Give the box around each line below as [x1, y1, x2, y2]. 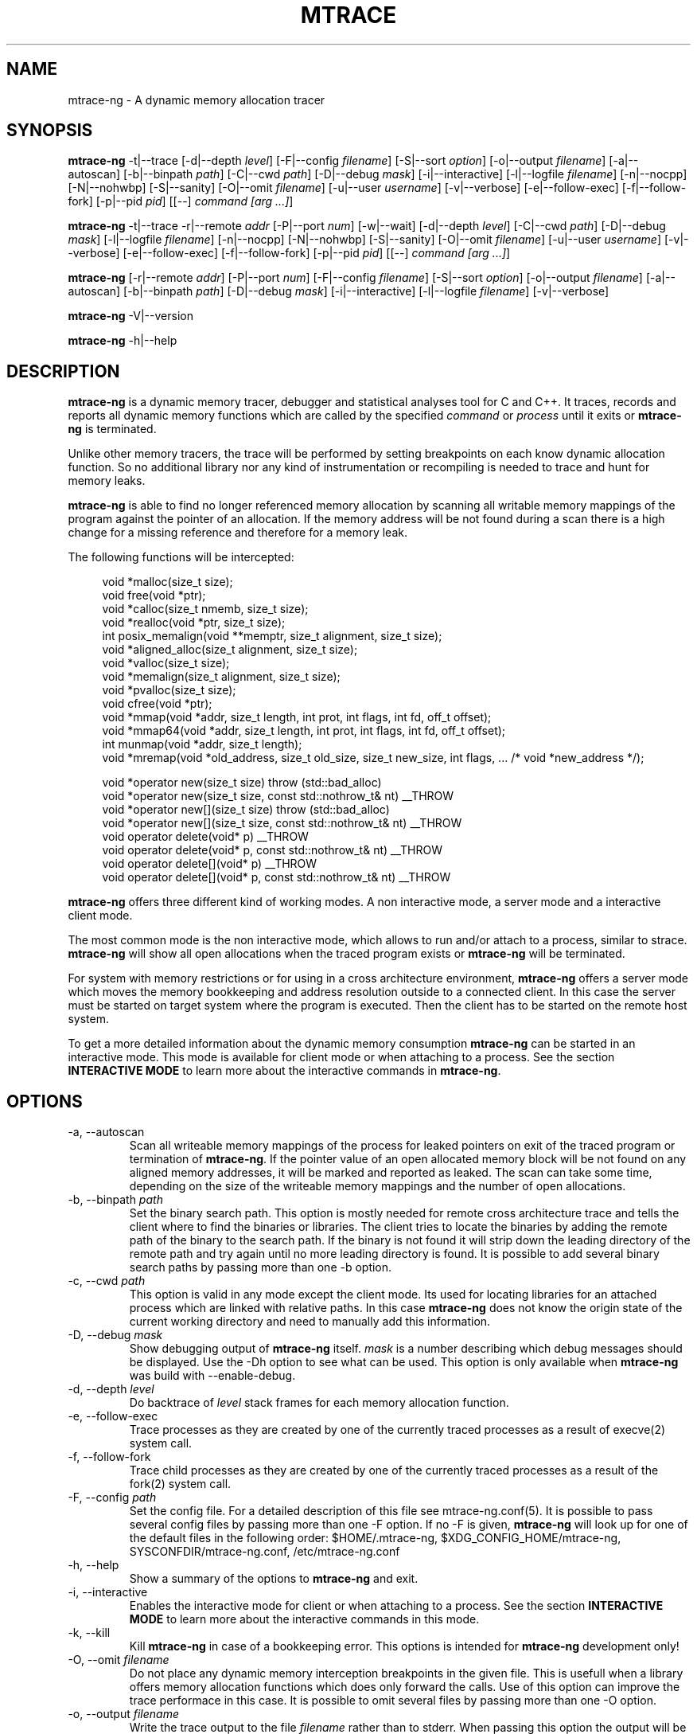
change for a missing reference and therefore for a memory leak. [68, 525, 407, 540]
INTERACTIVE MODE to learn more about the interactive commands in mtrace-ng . [68, 1064, 501, 1078]
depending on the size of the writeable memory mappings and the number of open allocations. [129, 1179, 626, 1193]
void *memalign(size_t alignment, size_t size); [102, 670, 341, 684]
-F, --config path [68, 1490, 157, 1505]
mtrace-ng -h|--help [68, 334, 177, 348]
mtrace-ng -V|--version [68, 309, 193, 323]
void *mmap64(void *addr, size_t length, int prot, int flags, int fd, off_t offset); [102, 724, 506, 738]
